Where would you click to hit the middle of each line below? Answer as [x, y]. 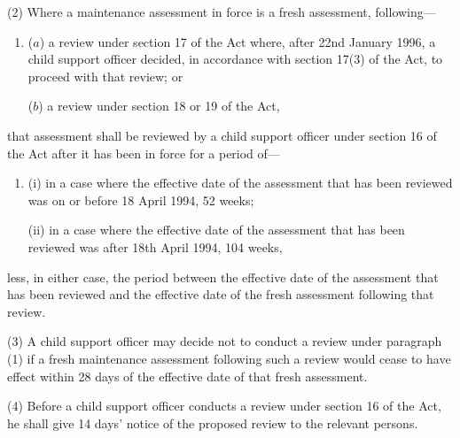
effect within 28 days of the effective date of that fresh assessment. [187, 376]
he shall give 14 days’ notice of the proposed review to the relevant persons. [213, 423]
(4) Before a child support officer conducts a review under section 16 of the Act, [224, 406]
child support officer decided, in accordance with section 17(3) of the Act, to [235, 59]
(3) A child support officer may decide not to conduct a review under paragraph [225, 341]
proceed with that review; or [105, 76]
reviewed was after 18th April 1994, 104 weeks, [155, 246]
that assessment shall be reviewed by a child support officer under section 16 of [222, 135]
